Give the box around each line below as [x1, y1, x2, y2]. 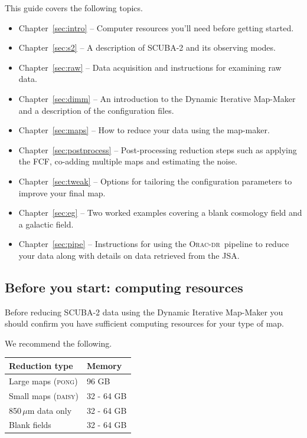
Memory [86, 359, 122, 371]
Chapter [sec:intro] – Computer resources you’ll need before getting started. [18, 21, 294, 34]
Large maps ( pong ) [9, 374, 78, 387]
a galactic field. [18, 218, 74, 230]
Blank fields [9, 419, 51, 431]
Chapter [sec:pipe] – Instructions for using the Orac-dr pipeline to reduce [18, 238, 289, 250]
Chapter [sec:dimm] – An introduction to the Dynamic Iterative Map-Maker [18, 92, 296, 104]
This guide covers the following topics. [5, 2, 143, 14]
